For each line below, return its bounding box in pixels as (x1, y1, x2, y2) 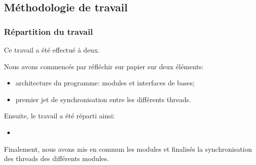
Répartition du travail (4, 25, 93, 37)
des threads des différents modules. (4, 153, 109, 164)
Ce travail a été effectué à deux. (4, 45, 100, 55)
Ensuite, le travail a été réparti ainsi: (4, 110, 115, 121)
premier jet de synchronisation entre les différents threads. (15, 94, 191, 104)
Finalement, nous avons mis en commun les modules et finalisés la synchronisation (4, 143, 252, 154)
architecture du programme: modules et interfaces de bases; (15, 78, 195, 88)
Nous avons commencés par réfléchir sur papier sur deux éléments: (4, 61, 204, 71)
